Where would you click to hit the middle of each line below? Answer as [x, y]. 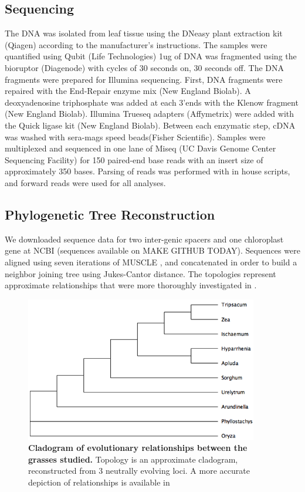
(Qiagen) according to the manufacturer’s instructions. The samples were [136, 44]
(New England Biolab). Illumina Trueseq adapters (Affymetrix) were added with [150, 114]
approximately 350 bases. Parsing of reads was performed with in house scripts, [148, 171]
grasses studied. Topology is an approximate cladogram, [133, 459]
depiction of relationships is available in [99, 482]
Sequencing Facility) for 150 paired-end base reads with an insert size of [134, 159]
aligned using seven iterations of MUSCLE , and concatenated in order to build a [151, 262]
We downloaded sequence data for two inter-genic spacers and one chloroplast [144, 239]
